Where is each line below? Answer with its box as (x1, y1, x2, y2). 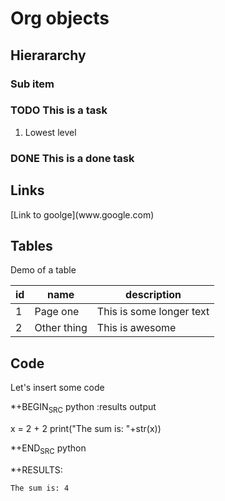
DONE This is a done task (10, 151, 135, 165)
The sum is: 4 (10, 483, 70, 493)
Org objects (10, 7, 110, 30)
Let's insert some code (10, 382, 105, 394)
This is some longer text (96, 305, 210, 319)
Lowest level (24, 126, 77, 138)
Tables (10, 237, 53, 254)
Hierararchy (10, 47, 87, 64)
